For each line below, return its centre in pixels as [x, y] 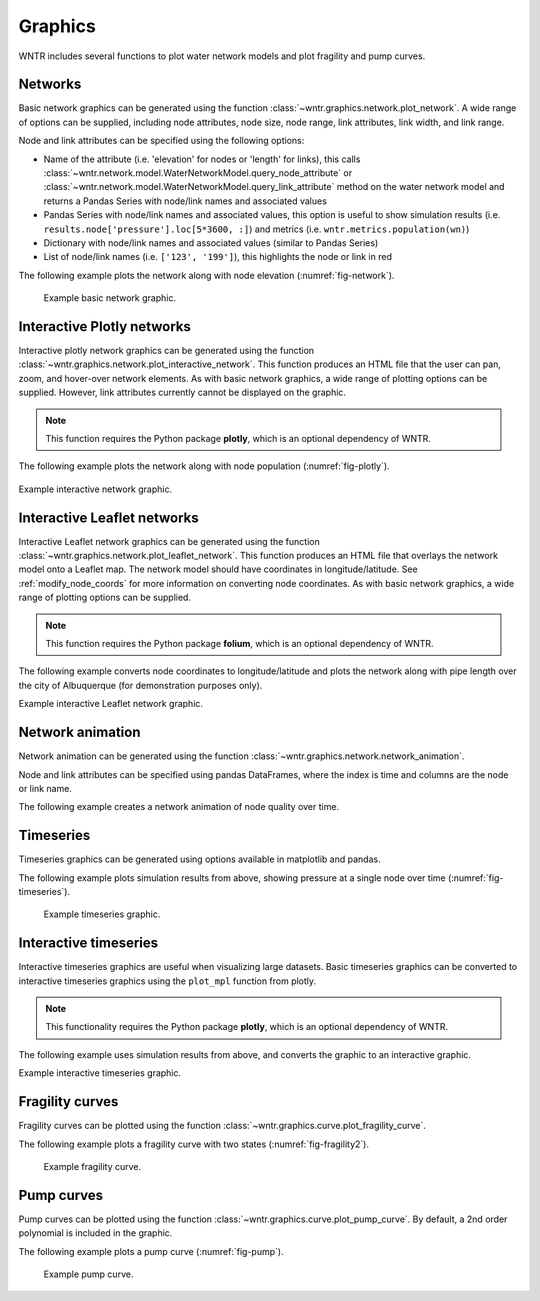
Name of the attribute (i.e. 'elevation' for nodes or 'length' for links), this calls [202, 159]
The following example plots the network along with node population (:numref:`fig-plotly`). [204, 466]
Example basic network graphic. [110, 298]
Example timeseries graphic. [102, 914]
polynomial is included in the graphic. [95, 1233]
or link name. [45, 788]
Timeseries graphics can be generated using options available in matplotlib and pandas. [199, 859]
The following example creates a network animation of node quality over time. [179, 807]
